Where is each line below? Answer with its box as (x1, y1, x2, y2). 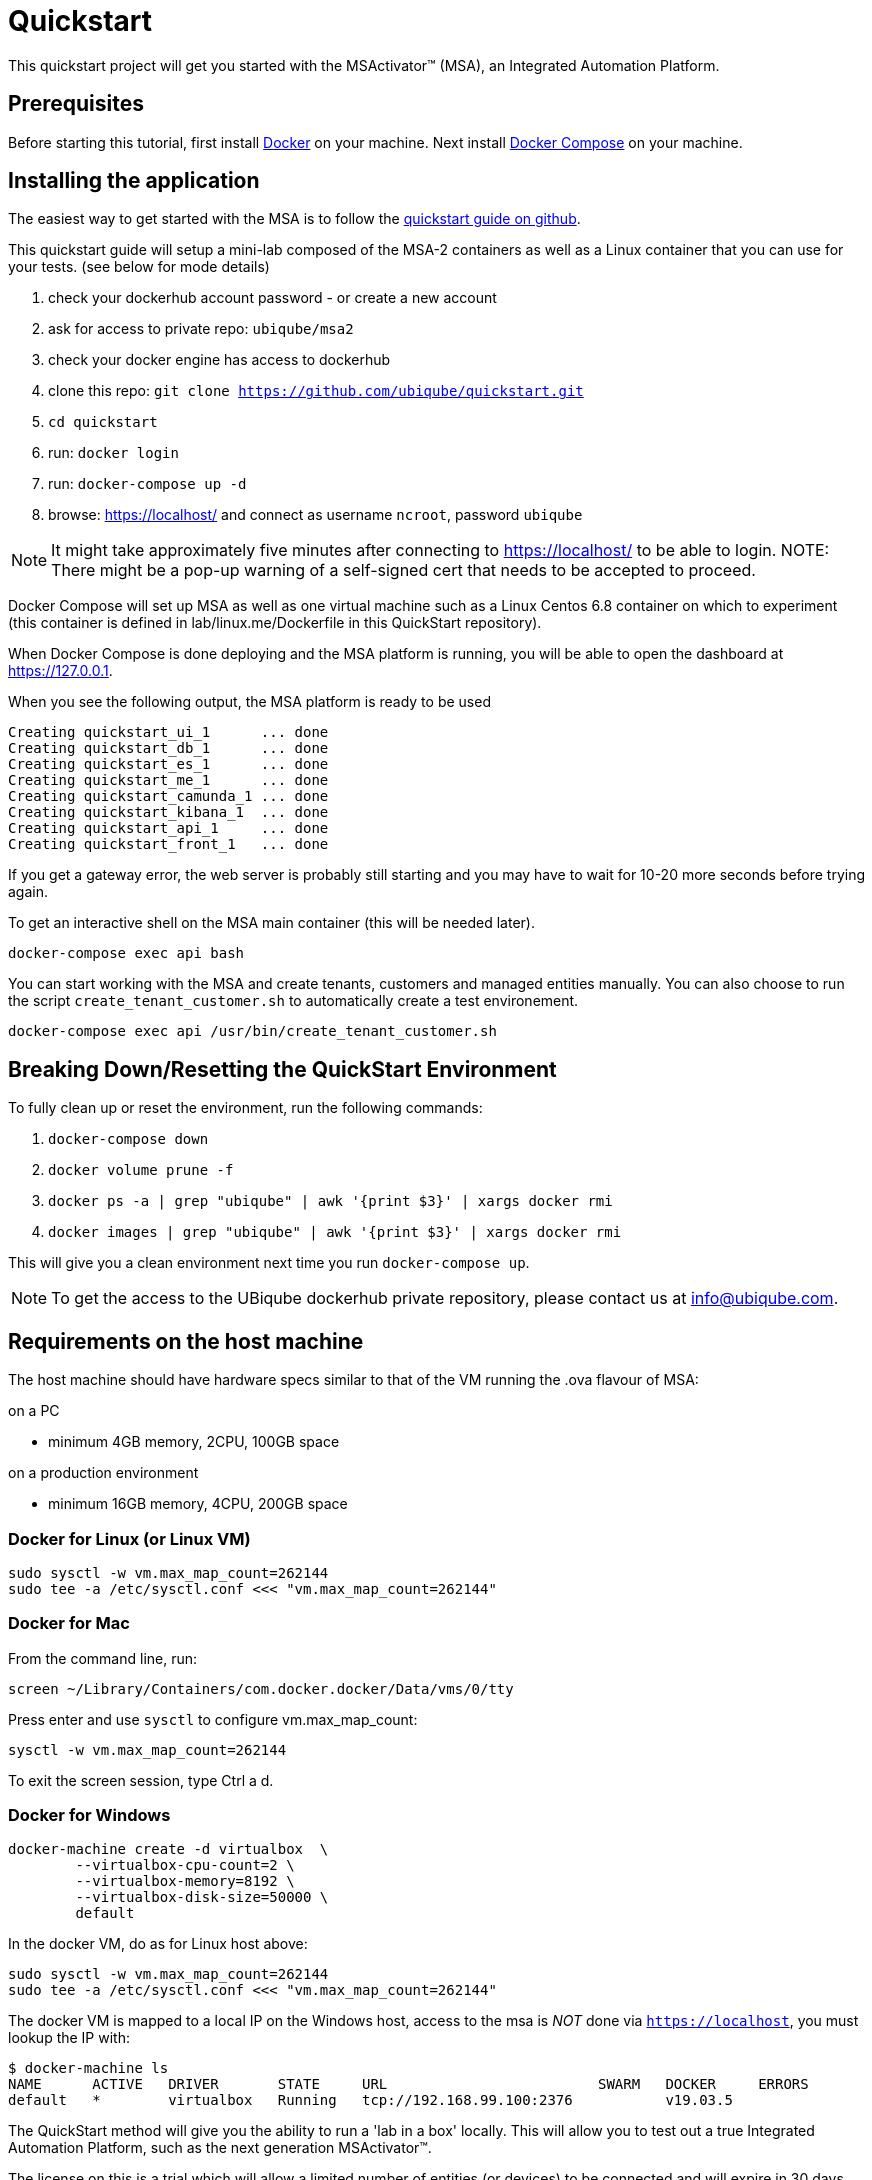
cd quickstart (48, 414, 158, 431)
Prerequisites (8, 91, 144, 117)
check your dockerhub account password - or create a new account (48, 289, 497, 307)
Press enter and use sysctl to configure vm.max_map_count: (8, 1710, 418, 1728)
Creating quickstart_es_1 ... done (8, 756, 329, 773)
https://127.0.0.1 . (8, 662, 113, 680)
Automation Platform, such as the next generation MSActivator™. (8, 2139, 432, 2157)
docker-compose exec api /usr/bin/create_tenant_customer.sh (8, 1023, 497, 1040)
